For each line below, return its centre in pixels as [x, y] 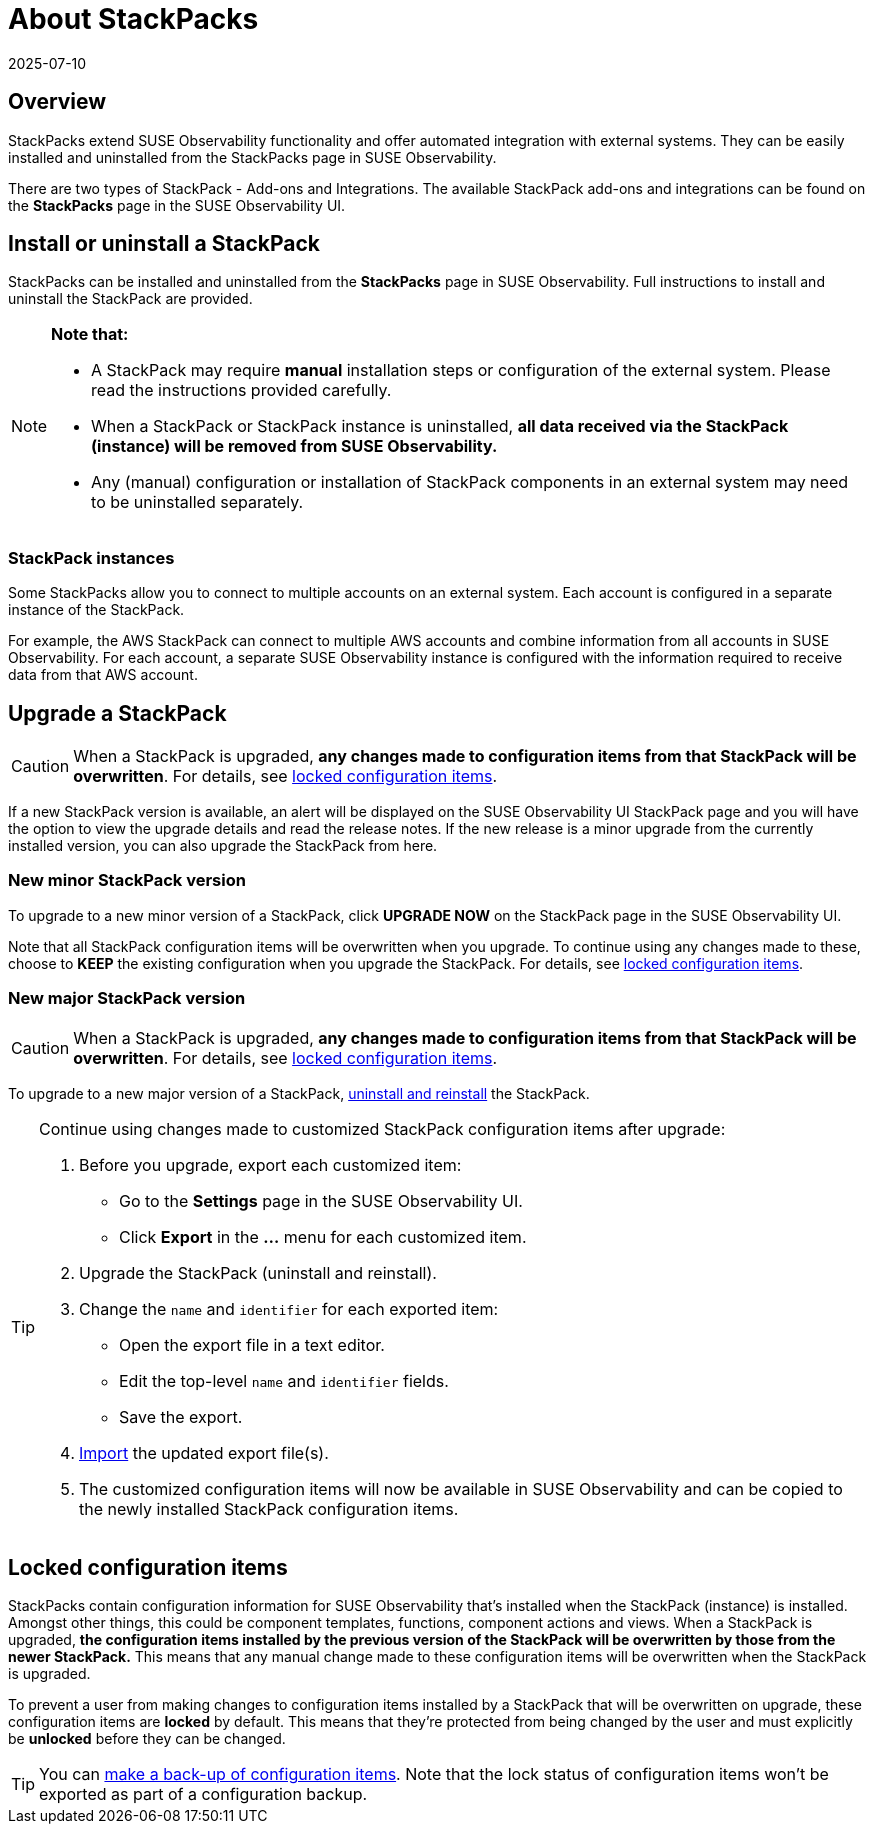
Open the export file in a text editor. [252, 1344]
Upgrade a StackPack [117, 713]
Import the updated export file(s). [204, 1452]
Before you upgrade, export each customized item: [270, 1164]
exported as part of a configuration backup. [203, 1794]
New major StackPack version [127, 998]
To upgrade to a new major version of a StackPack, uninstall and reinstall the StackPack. [299, 1093]
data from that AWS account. [103, 675]
